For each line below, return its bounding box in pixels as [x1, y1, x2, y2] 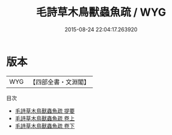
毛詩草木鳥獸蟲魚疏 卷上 [14, 115, 75, 122]
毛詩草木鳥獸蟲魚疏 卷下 [14, 122, 75, 130]
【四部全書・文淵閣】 [29, 78, 90, 86]
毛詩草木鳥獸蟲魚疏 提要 [14, 107, 75, 115]
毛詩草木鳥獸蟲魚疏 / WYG [35, 5, 167, 19]
